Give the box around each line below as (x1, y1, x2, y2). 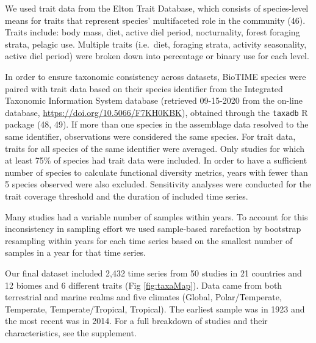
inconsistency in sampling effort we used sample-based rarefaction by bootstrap (5, 222, 301, 235)
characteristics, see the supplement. (5, 326, 137, 339)
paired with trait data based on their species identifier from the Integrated (5, 82, 283, 95)
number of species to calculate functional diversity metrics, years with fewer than (5, 165, 308, 178)
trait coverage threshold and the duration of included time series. (5, 189, 248, 202)
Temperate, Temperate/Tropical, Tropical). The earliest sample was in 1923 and (5, 302, 305, 315)
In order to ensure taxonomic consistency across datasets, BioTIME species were (5, 70, 306, 82)
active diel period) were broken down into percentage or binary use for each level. (5, 49, 309, 62)
